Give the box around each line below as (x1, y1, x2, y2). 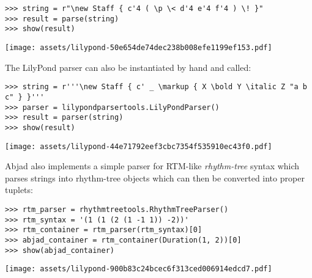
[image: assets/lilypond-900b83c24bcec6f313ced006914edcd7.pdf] (5, 265, 272, 274)
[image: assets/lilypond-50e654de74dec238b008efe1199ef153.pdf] (5, 43, 272, 52)
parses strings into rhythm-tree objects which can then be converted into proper (5, 171, 305, 184)
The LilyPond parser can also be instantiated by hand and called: (5, 60, 251, 73)
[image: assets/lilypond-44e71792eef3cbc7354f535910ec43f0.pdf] (5, 142, 272, 151)
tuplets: (5, 183, 33, 196)
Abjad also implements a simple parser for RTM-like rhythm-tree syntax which (5, 159, 300, 172)
